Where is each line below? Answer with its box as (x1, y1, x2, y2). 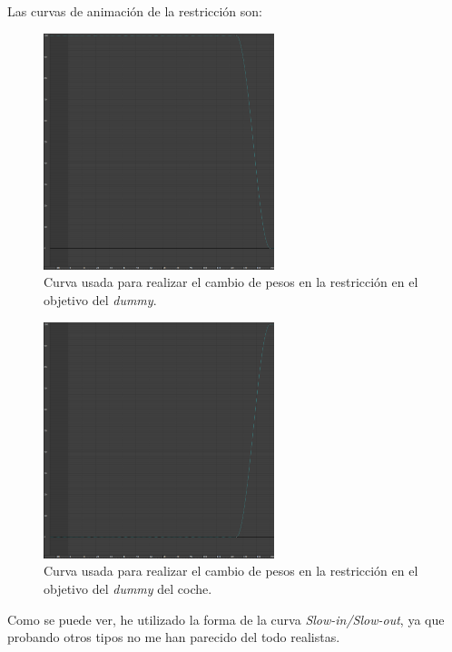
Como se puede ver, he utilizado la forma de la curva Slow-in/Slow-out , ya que (7, 609, 445, 628)
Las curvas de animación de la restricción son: (7, 2, 262, 20)
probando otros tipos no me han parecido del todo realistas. (7, 627, 340, 647)
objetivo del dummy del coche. (44, 579, 212, 598)
